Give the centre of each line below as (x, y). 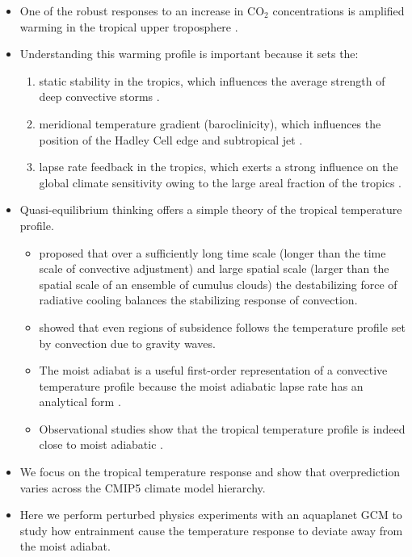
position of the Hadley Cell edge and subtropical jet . (171, 139)
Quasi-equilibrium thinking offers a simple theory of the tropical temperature (211, 209)
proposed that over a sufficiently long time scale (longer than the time (212, 252)
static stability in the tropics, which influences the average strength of (212, 80)
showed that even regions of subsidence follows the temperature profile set (222, 327)
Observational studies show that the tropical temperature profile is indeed (222, 428)
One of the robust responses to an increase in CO (142, 10)
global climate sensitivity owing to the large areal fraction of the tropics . (220, 182)
